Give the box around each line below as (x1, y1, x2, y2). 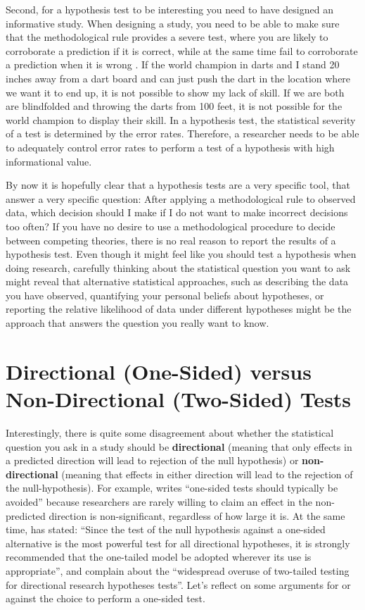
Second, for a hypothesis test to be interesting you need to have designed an (6, 2, 333, 16)
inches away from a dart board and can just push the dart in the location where (6, 70, 351, 85)
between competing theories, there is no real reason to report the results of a (6, 232, 336, 247)
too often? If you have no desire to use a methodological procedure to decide (6, 218, 335, 233)
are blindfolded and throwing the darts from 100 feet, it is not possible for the (6, 99, 342, 113)
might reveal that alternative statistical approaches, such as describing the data (6, 274, 349, 289)
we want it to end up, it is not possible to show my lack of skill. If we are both (6, 85, 345, 99)
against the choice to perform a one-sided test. (6, 591, 205, 606)
